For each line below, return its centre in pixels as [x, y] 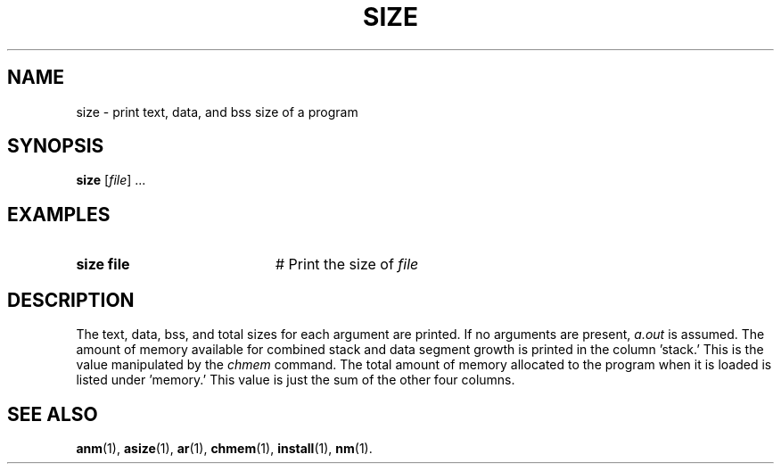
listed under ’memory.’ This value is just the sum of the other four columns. [296, 380]
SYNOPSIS [56, 146]
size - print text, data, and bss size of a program [217, 112]
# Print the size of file [347, 264]
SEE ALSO [53, 414]
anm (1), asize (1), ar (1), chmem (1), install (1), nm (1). [224, 448]
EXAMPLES [59, 214]
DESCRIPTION [71, 300]
